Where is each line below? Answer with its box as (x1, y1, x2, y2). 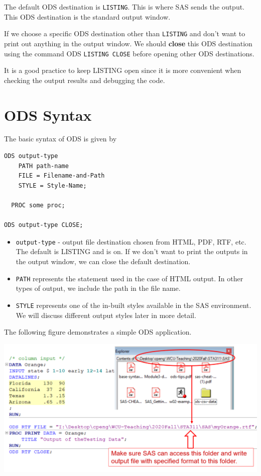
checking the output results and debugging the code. (4, 74, 165, 85)
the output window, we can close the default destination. (16, 256, 191, 267)
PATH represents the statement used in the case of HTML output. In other (16, 273, 243, 283)
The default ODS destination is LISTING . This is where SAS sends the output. (4, 2, 245, 12)
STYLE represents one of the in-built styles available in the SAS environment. (16, 299, 251, 310)
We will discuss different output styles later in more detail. (16, 309, 196, 320)
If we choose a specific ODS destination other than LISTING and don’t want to (4, 28, 245, 39)
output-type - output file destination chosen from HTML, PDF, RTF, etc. (16, 236, 246, 247)
